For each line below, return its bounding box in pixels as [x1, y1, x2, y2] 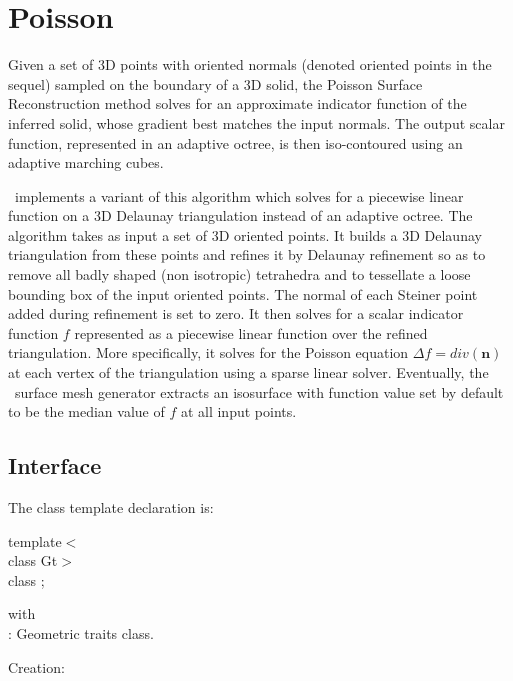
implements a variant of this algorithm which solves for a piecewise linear [14, 185, 464, 206]
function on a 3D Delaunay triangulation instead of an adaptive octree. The [8, 205, 473, 226]
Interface [8, 450, 102, 481]
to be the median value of [8, 401, 165, 422]
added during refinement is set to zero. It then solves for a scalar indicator [8, 303, 464, 324]
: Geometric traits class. [8, 622, 154, 643]
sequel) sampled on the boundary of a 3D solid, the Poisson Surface [8, 73, 423, 94]
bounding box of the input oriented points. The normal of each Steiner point [8, 283, 478, 304]
